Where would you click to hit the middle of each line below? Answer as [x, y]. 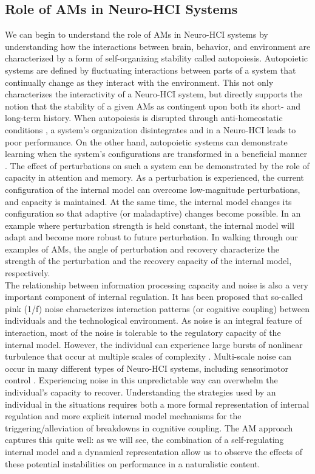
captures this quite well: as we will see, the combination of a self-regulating [144, 440]
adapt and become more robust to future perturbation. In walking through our [151, 237]
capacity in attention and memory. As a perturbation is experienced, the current [154, 177]
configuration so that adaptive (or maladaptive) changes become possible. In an [153, 213]
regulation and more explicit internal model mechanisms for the [123, 416]
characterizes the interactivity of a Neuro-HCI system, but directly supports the [154, 94]
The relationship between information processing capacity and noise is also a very [157, 284]
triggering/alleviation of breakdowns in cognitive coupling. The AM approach [149, 427]
